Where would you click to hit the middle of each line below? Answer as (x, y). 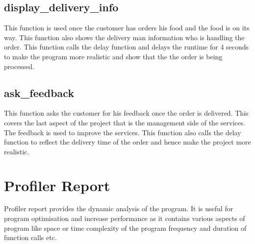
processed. (19, 66)
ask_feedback (39, 92)
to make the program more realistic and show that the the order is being (113, 56)
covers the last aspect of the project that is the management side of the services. (125, 122)
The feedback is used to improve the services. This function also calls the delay (123, 132)
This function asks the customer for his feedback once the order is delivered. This (126, 113)
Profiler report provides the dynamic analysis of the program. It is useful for (119, 208)
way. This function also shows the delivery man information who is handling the (124, 37)
